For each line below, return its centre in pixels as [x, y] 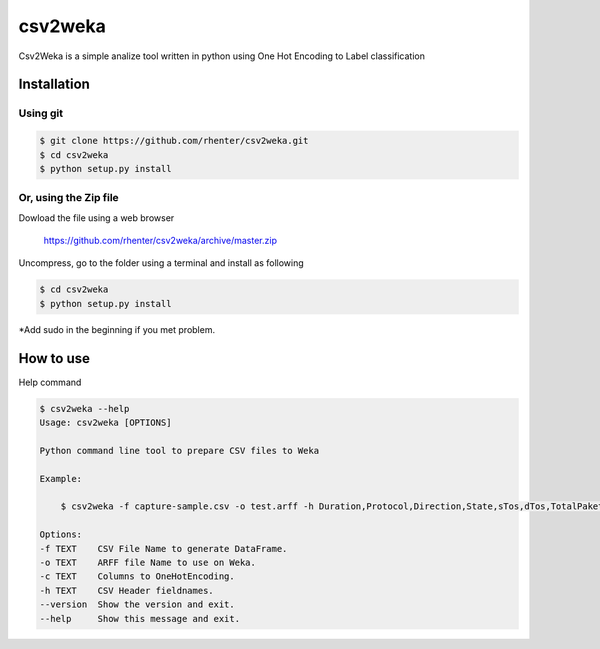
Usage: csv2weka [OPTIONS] [105, 423]
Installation [54, 84]
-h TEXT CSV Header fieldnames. [126, 590]
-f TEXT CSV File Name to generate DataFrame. [163, 548]
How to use [54, 358]
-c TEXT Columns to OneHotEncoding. [137, 576]
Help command [50, 382]
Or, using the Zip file [68, 198]
